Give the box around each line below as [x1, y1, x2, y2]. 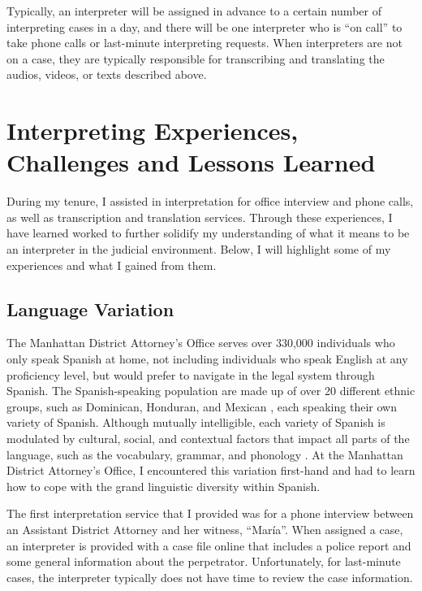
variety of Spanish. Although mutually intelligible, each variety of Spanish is [6, 414, 385, 431]
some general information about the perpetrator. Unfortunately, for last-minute [6, 553, 401, 570]
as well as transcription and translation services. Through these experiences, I [6, 208, 393, 225]
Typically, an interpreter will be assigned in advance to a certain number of [6, 2, 381, 19]
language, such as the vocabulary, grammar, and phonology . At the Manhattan [6, 445, 403, 463]
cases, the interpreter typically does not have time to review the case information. [6, 568, 413, 585]
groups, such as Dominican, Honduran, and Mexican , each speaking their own [6, 398, 397, 415]
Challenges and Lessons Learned [6, 146, 376, 179]
